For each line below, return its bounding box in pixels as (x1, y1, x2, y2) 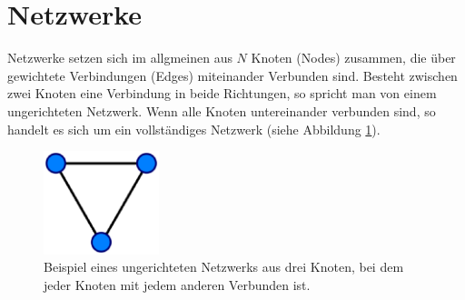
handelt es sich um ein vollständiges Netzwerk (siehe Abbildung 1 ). (7, 119, 381, 138)
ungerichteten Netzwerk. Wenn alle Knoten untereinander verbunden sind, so (7, 101, 436, 120)
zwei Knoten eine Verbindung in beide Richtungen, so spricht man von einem (7, 84, 437, 103)
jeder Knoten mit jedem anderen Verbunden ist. (44, 275, 311, 294)
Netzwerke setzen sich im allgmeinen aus (7, 48, 232, 67)
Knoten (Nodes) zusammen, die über (251, 48, 456, 67)
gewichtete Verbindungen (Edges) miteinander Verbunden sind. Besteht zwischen (7, 65, 458, 85)
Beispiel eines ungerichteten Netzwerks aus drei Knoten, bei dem (44, 257, 404, 276)
